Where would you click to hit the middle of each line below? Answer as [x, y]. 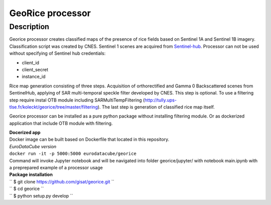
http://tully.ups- [161, 100]
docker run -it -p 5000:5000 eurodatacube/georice [73, 154]
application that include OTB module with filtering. [61, 123]
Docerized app [25, 133]
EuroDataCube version [33, 146]
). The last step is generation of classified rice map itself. [156, 107]
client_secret [35, 69]
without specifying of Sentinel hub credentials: [57, 53]
